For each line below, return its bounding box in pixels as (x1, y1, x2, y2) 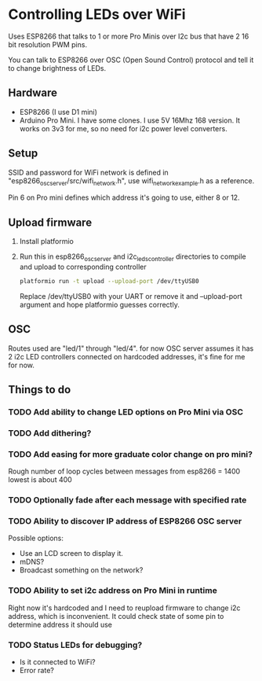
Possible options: (8, 533, 64, 543)
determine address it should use (8, 620, 112, 629)
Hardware (8, 87, 57, 100)
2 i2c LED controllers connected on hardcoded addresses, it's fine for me (8, 352, 246, 361)
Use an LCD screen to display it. (19, 549, 124, 558)
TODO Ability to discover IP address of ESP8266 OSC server (8, 516, 242, 527)
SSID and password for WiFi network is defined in (8, 167, 169, 177)
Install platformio (19, 237, 75, 246)
